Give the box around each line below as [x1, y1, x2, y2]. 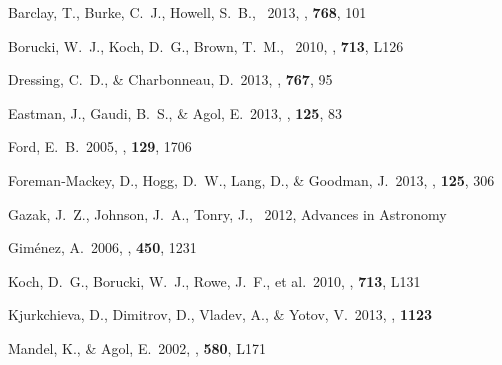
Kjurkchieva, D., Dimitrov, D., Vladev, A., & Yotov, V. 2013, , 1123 [8, 304, 433, 325]
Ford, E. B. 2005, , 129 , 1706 [8, 136, 192, 157]
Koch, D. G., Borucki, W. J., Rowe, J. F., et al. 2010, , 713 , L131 [8, 270, 421, 291]
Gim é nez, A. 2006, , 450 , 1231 [8, 237, 197, 258]
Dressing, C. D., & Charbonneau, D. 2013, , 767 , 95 [8, 69, 333, 90]
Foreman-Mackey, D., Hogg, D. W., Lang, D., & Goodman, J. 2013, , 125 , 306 [8, 169, 495, 190]
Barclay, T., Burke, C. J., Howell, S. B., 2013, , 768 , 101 [8, 2, 367, 22]
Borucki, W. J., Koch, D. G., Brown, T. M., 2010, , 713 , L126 [8, 35, 404, 56]
